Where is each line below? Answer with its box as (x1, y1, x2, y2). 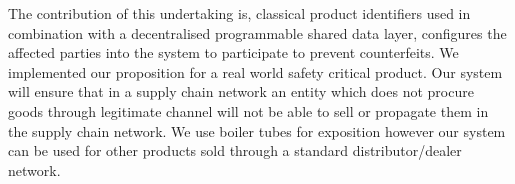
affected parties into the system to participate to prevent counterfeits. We (8, 42, 459, 63)
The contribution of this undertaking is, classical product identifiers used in (8, 3, 471, 23)
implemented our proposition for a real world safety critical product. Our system (8, 61, 503, 82)
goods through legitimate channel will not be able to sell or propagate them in (8, 100, 489, 121)
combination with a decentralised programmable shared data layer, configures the (8, 22, 507, 43)
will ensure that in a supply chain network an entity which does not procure (8, 81, 474, 102)
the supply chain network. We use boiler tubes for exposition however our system (8, 120, 506, 141)
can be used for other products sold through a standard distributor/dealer (8, 140, 462, 161)
